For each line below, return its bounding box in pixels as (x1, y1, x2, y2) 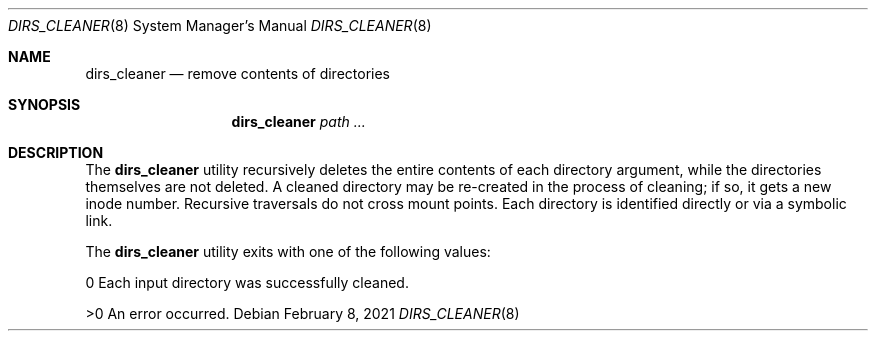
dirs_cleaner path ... (231, 113, 366, 130)
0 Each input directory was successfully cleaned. (85, 274, 409, 291)
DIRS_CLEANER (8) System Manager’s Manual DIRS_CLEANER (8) (8, 17, 432, 34)
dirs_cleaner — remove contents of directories (85, 65, 390, 82)
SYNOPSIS (8, 96, 81, 113)
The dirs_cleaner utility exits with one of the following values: (85, 243, 491, 260)
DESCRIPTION (8, 144, 104, 161)
